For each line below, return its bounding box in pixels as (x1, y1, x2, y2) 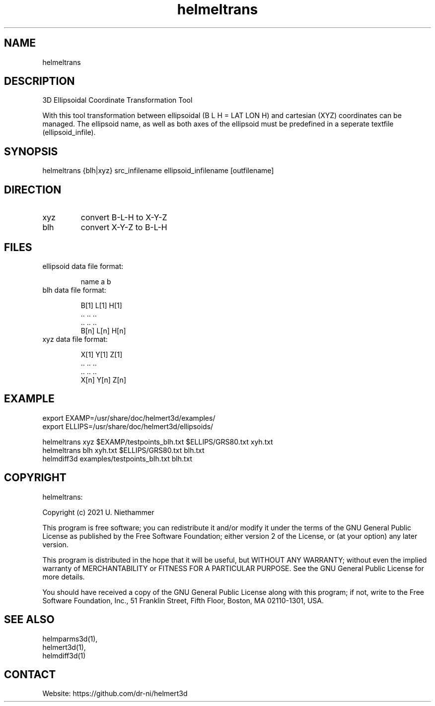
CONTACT (4, 668, 56, 681)
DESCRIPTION (4, 75, 75, 88)
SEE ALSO (4, 613, 55, 626)
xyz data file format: (42, 334, 108, 343)
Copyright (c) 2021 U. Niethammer (42, 508, 154, 516)
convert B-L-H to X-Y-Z (80, 212, 167, 223)
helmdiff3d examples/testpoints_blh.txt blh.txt (42, 454, 193, 463)
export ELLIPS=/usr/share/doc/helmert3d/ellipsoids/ (42, 422, 214, 431)
